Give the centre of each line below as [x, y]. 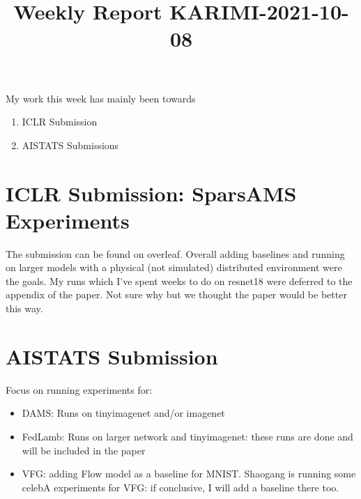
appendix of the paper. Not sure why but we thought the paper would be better [176, 294]
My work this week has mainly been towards [101, 98]
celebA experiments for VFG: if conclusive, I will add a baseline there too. [180, 487]
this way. [24, 308]
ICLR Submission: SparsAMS [151, 193]
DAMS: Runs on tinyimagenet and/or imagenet [123, 413]
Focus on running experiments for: [79, 389]
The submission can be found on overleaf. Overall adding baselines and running [175, 253]
